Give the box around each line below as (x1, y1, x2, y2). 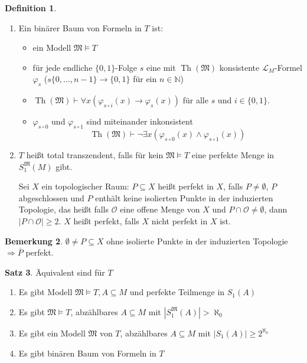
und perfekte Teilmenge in (129, 286, 225, 298)
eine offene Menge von (120, 203, 200, 215)
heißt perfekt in (158, 180, 214, 192)
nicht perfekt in (151, 214, 208, 227)
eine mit (146, 61, 176, 73)
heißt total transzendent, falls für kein (26, 148, 164, 161)
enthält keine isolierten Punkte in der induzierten (95, 191, 273, 204)
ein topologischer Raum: (41, 180, 129, 192)
